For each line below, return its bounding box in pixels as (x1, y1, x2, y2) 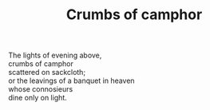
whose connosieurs (8, 84, 73, 94)
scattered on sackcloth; (8, 68, 86, 77)
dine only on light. (8, 93, 68, 103)
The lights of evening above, (8, 50, 102, 61)
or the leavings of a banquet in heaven (8, 76, 135, 85)
